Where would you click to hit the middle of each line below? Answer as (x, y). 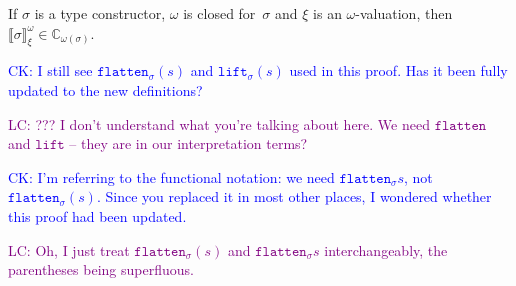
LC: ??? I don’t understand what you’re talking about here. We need (219, 123)
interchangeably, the (386, 249)
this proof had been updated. (97, 215)
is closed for (219, 13)
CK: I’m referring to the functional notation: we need (171, 176)
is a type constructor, (100, 13)
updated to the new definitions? (105, 89)
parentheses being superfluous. (101, 269)
